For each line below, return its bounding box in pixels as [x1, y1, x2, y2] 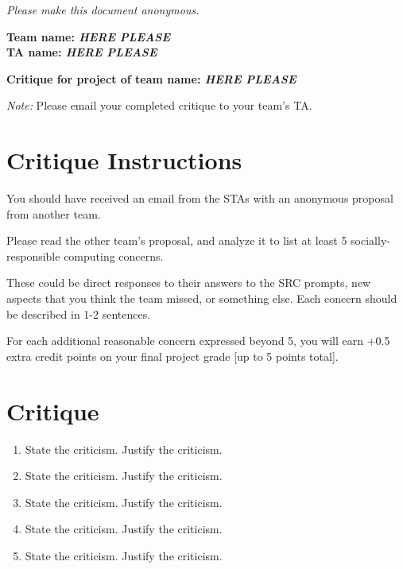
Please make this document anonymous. [6, 2, 200, 17]
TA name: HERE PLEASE [6, 44, 157, 60]
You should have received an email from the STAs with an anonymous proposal [6, 190, 393, 207]
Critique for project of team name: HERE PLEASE [6, 70, 296, 87]
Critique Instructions [6, 144, 242, 176]
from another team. [6, 205, 101, 222]
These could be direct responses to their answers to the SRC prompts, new [6, 274, 371, 291]
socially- [351, 232, 390, 249]
